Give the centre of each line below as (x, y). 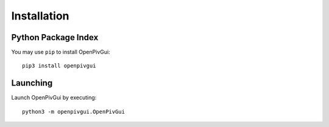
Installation (40, 16)
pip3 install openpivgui (59, 66)
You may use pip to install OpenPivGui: (61, 52)
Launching (32, 83)
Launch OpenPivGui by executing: (54, 98)
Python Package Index (55, 37)
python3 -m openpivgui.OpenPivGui (73, 112)
